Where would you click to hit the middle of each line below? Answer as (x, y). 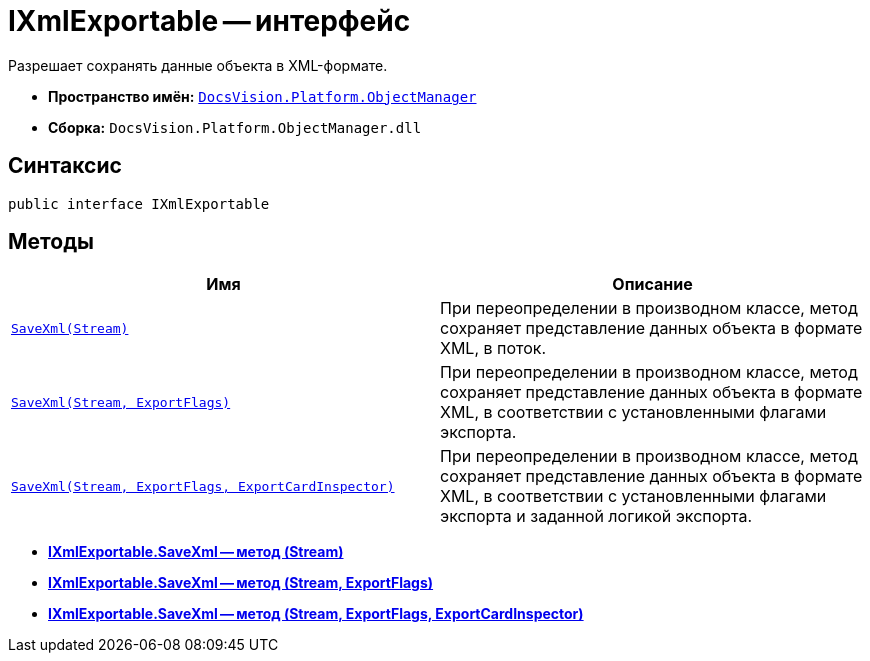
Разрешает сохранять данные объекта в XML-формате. (198, 65)
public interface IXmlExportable (139, 203)
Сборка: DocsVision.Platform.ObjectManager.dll (235, 127)
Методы (51, 242)
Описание (652, 284)
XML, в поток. (493, 348)
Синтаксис (65, 166)
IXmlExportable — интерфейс (209, 21)
